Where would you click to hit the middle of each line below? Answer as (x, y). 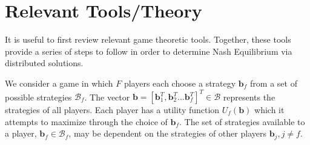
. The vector (107, 96)
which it (269, 110)
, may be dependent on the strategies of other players (167, 133)
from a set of (274, 83)
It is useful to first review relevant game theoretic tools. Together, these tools (148, 39)
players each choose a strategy (180, 83)
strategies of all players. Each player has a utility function (112, 110)
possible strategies (38, 96)
